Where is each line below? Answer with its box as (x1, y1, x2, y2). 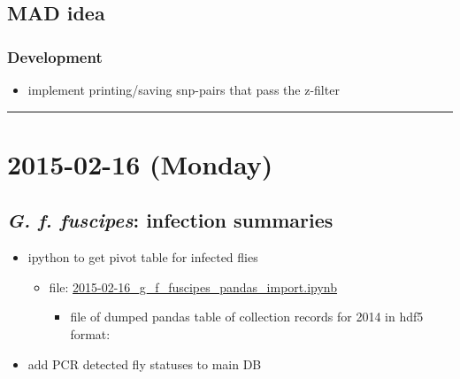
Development (7, 45, 103, 67)
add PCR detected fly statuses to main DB (27, 354, 262, 373)
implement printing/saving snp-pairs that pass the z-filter (27, 81, 340, 98)
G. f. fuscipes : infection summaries (7, 206, 333, 234)
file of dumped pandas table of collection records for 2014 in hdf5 (70, 307, 424, 326)
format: (70, 324, 111, 343)
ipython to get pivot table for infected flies (27, 248, 258, 267)
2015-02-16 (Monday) (7, 145, 273, 182)
